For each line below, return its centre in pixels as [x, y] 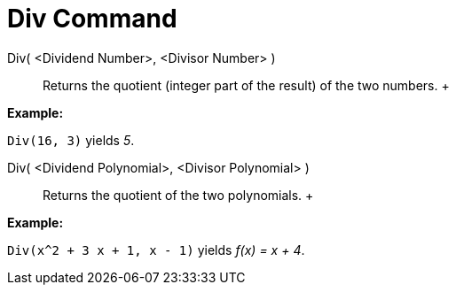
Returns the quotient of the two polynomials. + [178, 195]
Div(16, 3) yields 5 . [71, 140]
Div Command [92, 19]
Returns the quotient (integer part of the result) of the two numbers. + [246, 85]
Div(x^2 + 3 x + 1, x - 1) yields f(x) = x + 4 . [156, 250]
